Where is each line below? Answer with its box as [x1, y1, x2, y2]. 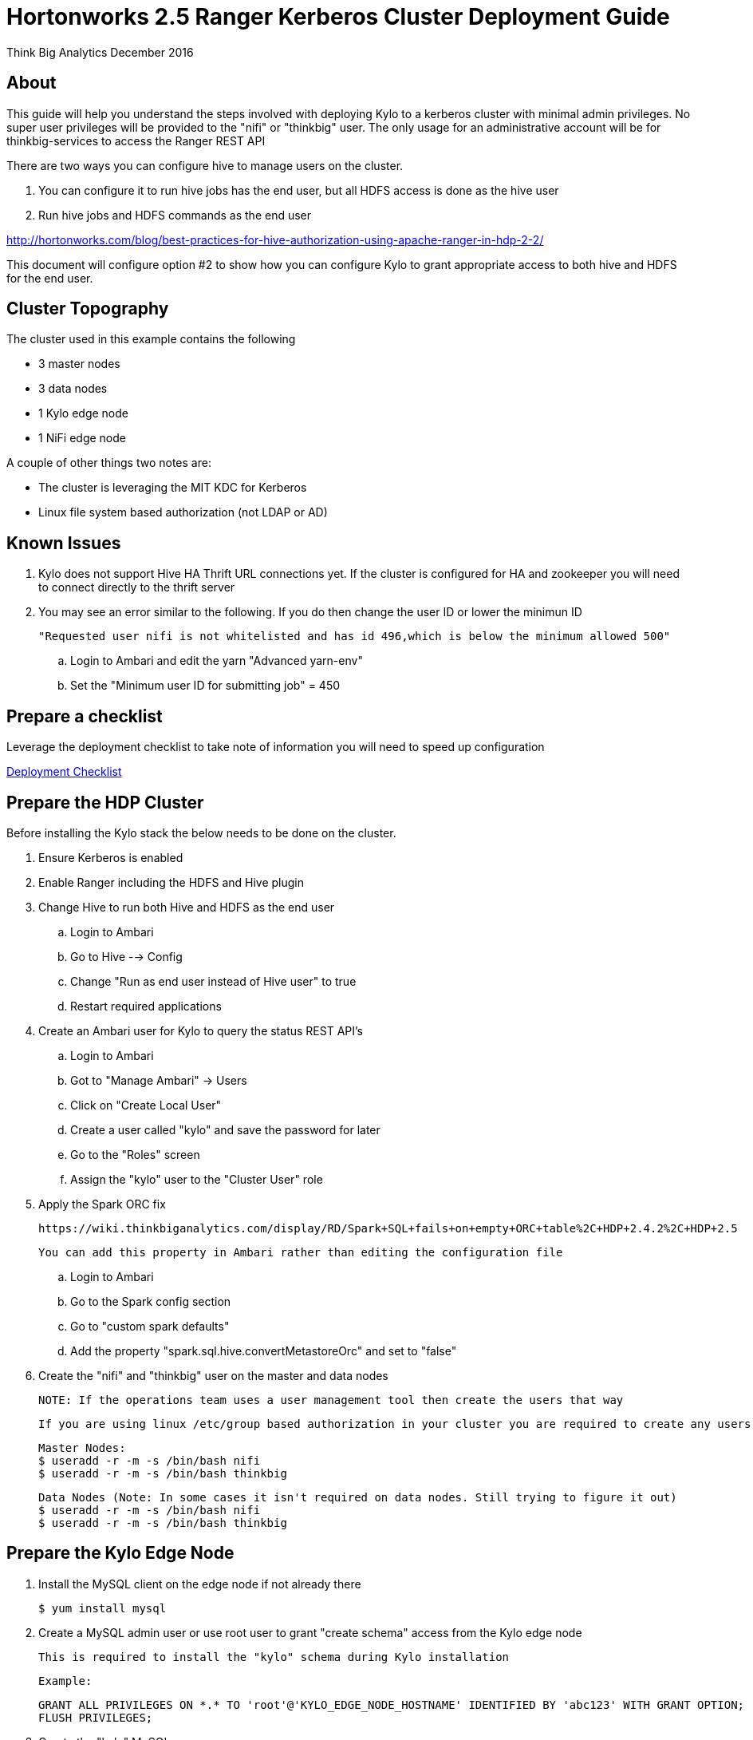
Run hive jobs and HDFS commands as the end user [38, 208, 312, 222]
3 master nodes [38, 357, 120, 371]
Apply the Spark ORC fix [38, 1196, 166, 1211]
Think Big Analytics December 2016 [6, 45, 194, 59]
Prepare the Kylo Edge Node [6, 1543, 235, 1564]
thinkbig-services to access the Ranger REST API [6, 133, 266, 148]
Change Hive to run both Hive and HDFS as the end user [38, 900, 335, 914]
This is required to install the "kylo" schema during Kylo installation [38, 1650, 510, 1663]
